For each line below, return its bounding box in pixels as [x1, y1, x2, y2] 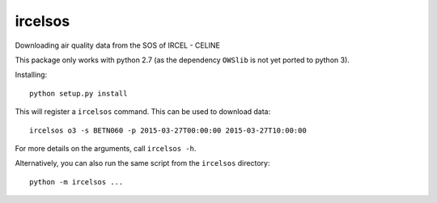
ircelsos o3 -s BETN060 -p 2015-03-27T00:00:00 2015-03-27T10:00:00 [29, 125, 307, 135]
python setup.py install [29, 89, 128, 98]
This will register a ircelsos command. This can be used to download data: [15, 107, 271, 116]
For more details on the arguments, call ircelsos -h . [15, 143, 197, 153]
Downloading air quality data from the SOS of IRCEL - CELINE [15, 40, 220, 50]
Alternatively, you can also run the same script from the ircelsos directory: [15, 159, 270, 168]
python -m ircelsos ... [29, 177, 124, 186]
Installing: [15, 70, 48, 80]
